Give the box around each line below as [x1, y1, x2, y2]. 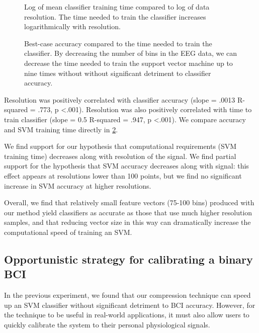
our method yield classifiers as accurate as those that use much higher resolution [4, 207, 252, 217]
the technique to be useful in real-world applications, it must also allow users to [4, 309, 249, 320]
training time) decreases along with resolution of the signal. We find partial [4, 150, 236, 161]
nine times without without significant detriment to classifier [24, 67, 211, 78]
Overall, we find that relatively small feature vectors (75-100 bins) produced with [4, 197, 254, 208]
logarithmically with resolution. [24, 21, 121, 32]
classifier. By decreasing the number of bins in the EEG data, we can [24, 48, 237, 58]
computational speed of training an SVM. [4, 226, 132, 237]
